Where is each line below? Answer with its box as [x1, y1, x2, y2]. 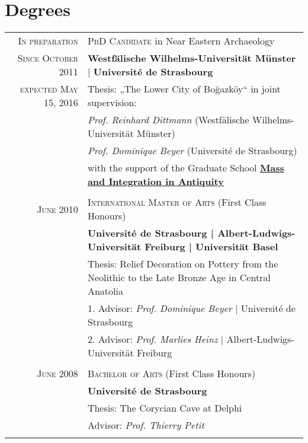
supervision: [87, 95, 137, 110]
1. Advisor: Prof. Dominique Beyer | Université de [87, 301, 296, 315]
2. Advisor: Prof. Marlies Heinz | [87, 332, 224, 346]
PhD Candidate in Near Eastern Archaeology [87, 34, 275, 48]
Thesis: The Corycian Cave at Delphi [87, 401, 242, 415]
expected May [20, 82, 78, 96]
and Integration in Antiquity [87, 174, 224, 189]
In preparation [18, 34, 78, 48]
